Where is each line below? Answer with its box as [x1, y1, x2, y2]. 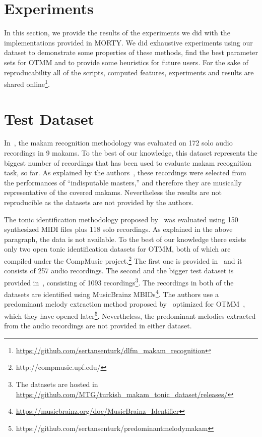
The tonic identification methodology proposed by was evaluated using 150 [4, 214, 238, 224]
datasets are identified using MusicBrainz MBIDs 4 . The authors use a [4, 287, 219, 299]
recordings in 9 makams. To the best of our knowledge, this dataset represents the [4, 148, 257, 158]
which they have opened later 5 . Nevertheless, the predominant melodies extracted [4, 309, 256, 321]
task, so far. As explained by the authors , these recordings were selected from [4, 167, 246, 178]
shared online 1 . [4, 77, 50, 89]
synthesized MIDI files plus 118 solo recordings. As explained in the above [4, 224, 233, 234]
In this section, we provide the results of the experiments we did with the [4, 27, 230, 38]
